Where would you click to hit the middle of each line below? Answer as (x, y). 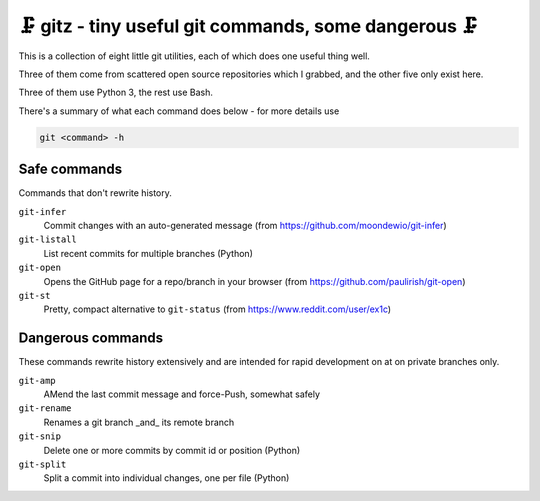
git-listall (47, 239)
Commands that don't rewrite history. (95, 193)
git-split (42, 464)
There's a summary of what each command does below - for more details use (179, 111)
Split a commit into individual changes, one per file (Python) (166, 478)
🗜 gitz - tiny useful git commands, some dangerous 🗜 (248, 26)
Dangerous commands (91, 338)
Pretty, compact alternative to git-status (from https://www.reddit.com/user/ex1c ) (217, 309)
